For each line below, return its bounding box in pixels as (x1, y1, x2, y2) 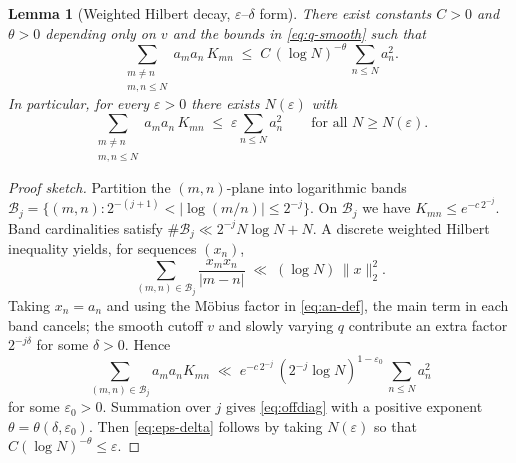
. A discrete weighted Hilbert (312, 217, 490, 238)
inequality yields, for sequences (8, 237, 197, 258)
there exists (191, 93, 260, 114)
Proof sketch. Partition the (8, 176, 171, 197)
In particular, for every (8, 93, 150, 114)
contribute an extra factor (348, 314, 508, 335)
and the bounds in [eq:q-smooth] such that (172, 22, 426, 43)
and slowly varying (218, 314, 334, 335)
